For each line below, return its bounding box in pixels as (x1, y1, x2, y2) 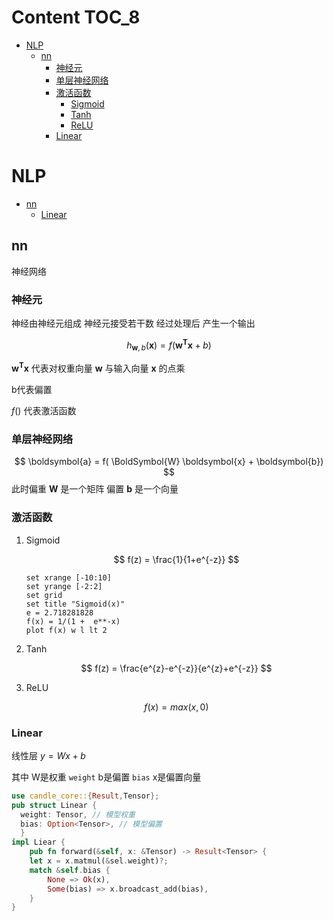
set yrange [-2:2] (25, 581, 103, 591)
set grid (25, 590, 63, 600)
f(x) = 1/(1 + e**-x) (25, 616, 121, 626)
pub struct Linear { (11, 800, 98, 810)
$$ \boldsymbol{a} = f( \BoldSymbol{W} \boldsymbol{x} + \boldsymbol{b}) (14, 456, 324, 468)
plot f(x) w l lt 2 (25, 625, 108, 635)
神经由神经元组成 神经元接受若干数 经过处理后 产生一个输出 (11, 317, 256, 329)
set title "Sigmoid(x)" (25, 599, 126, 609)
